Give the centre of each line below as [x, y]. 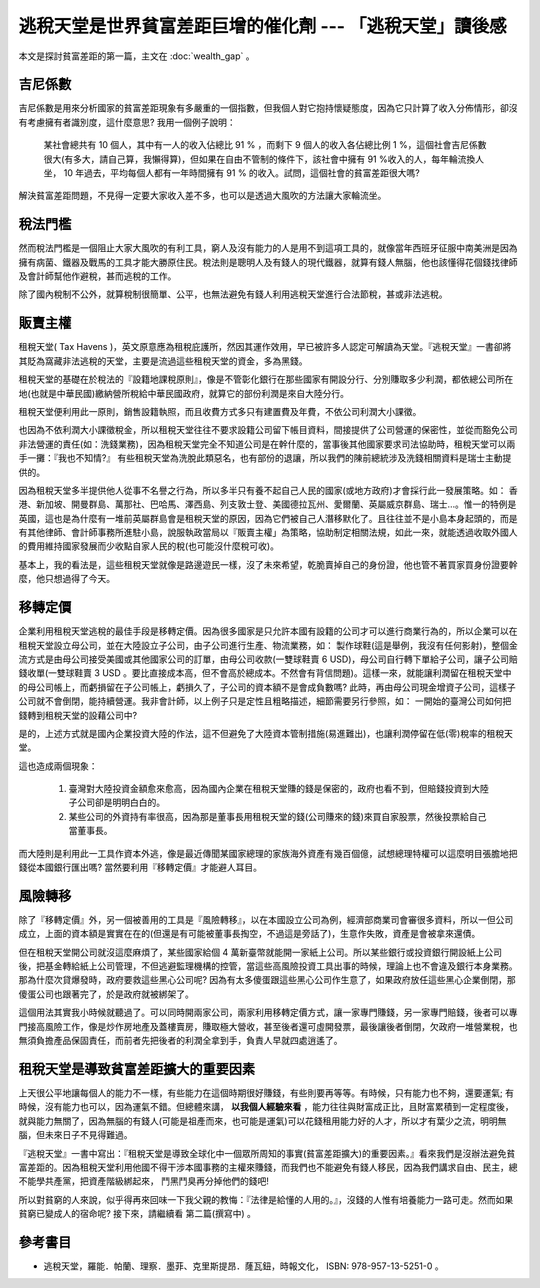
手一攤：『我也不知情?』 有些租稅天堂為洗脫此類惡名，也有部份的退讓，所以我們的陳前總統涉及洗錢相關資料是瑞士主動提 [265, 458]
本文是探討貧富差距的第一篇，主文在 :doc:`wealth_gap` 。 [136, 56]
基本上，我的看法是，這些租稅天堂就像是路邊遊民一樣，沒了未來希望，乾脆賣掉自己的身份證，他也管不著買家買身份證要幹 [268, 564]
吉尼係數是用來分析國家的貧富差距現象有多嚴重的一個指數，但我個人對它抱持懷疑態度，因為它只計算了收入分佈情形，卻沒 [268, 108]
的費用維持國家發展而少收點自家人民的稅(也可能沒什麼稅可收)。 [149, 546]
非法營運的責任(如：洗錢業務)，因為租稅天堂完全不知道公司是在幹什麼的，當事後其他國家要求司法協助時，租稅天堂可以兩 [267, 444]
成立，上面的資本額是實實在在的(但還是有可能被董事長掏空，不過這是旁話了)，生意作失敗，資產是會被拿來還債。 [249, 934]
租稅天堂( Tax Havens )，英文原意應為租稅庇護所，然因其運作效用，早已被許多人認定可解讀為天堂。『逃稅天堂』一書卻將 [265, 347]
